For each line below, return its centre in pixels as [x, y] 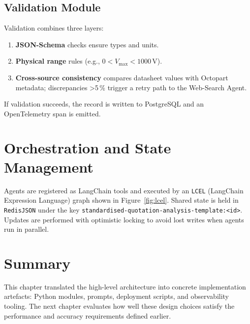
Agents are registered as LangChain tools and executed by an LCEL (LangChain [124, 190]
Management [49, 166]
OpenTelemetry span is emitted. [52, 113]
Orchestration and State [88, 147]
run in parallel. [27, 229]
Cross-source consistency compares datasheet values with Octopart [122, 77]
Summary [37, 263]
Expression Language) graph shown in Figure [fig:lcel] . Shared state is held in [121, 200]
